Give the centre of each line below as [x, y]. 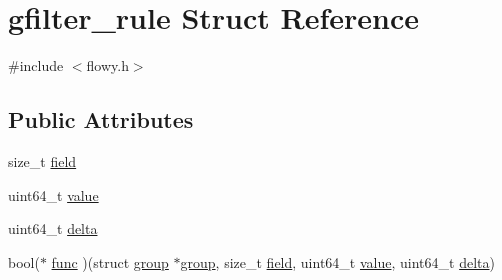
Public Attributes [101, 119]
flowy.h [107, 65]
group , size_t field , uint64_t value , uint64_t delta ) [337, 261]
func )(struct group [110, 261]
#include [36, 65]
